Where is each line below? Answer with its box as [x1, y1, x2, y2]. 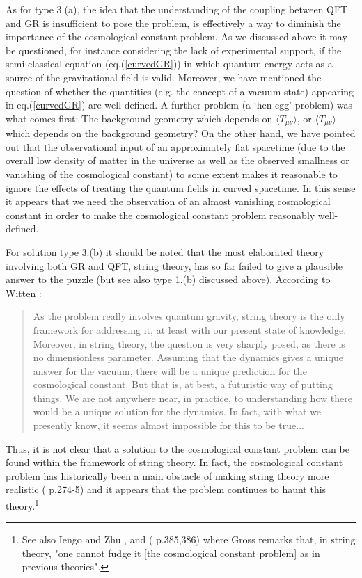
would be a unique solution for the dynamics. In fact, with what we [33, 404, 322, 419]
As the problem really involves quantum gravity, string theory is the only [33, 309, 345, 323]
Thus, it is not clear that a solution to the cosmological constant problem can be [6, 441, 349, 456]
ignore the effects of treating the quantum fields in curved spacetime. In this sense [6, 180, 356, 195]
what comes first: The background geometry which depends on [6, 111, 273, 125]
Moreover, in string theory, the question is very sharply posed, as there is [33, 336, 345, 351]
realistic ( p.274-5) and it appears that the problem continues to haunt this [6, 482, 326, 497]
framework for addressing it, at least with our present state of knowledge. [33, 322, 347, 337]
